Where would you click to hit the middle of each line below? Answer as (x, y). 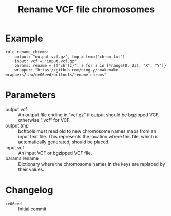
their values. (31, 169)
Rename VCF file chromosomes (86, 10)
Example (24, 38)
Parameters (31, 95)
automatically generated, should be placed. (64, 142)
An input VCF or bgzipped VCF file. (55, 153)
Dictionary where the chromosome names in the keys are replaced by (92, 164)
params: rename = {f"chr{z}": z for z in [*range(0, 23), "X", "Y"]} (91, 65)
